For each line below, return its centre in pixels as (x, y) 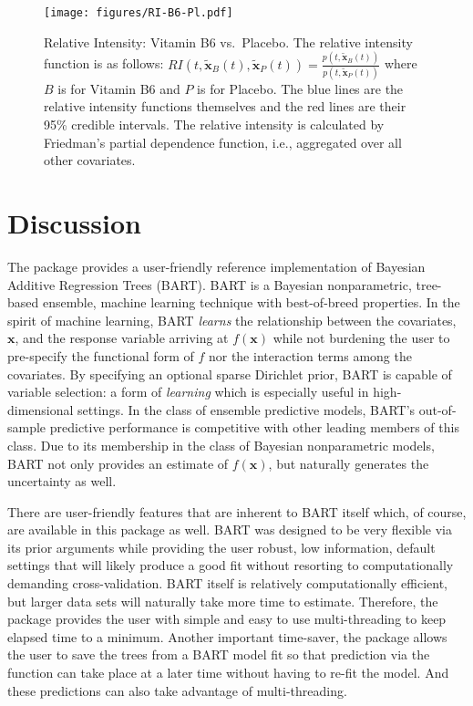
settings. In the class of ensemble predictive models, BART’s (247, 409)
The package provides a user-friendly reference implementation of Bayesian (216, 266)
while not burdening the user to (361, 338)
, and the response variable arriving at (122, 338)
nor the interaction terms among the (310, 355)
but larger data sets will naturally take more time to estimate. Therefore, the (223, 601)
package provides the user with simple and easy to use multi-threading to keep (227, 619)
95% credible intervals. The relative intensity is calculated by (214, 125)
